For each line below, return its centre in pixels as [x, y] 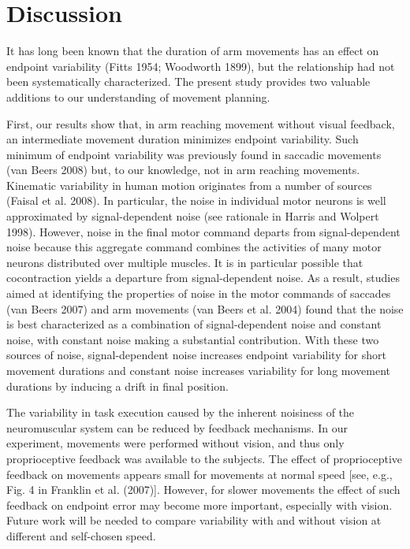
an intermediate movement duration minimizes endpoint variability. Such [183, 139]
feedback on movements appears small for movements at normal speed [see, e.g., [199, 474]
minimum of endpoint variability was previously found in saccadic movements [194, 154]
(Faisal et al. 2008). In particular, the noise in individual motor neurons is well [196, 200]
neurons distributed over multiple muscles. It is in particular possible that [185, 262]
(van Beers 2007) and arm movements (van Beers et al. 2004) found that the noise [205, 308]
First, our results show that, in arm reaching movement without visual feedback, [201, 123]
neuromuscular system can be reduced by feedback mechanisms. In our [177, 427]
